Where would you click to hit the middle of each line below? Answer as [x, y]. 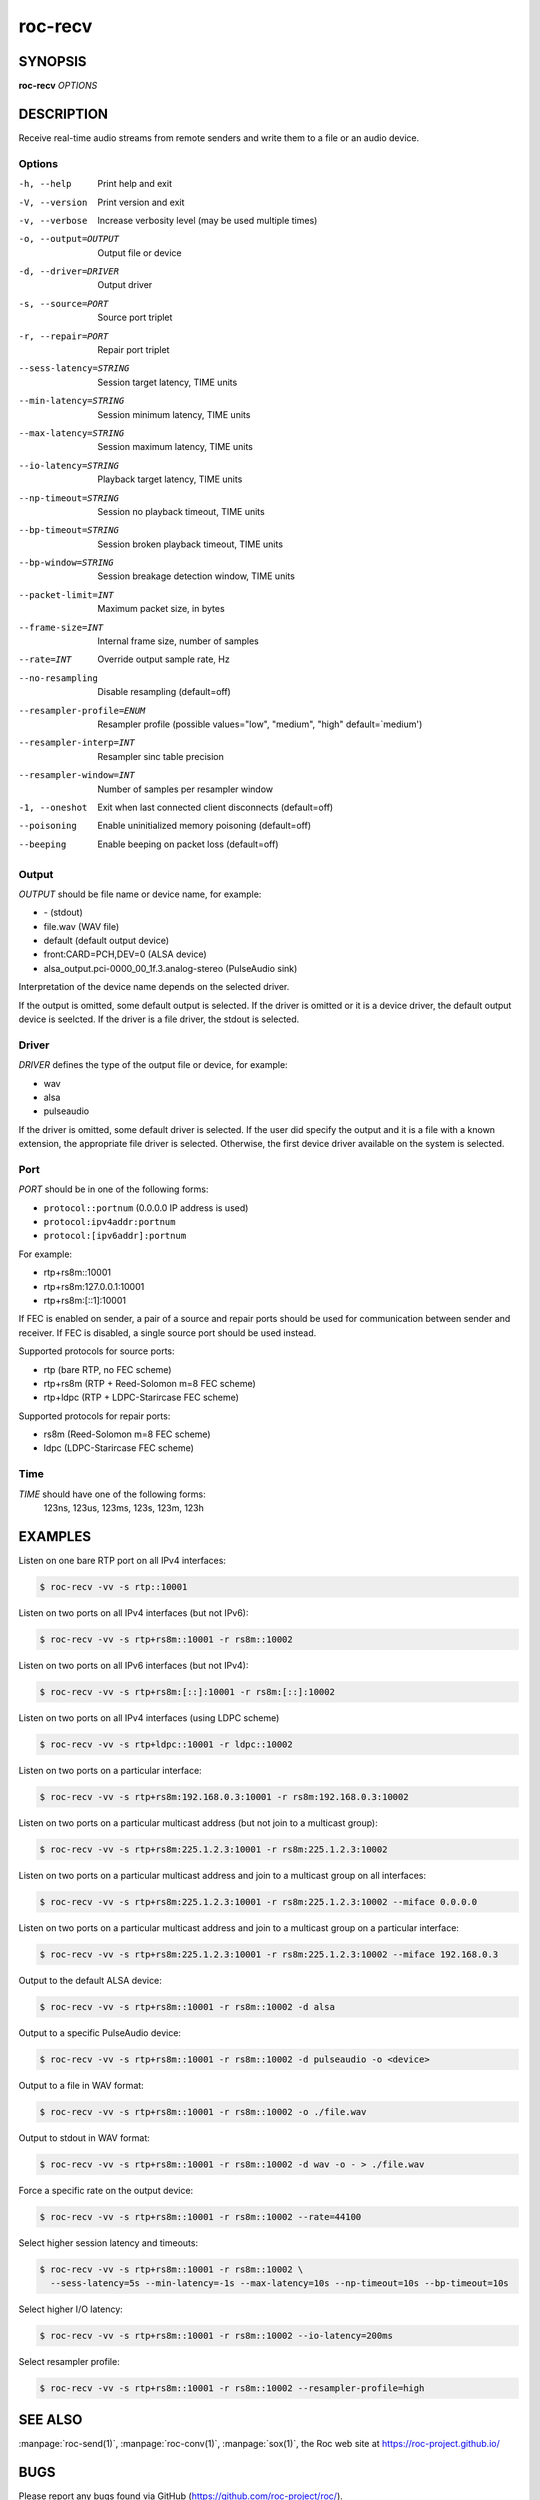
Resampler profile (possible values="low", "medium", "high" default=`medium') [260, 724]
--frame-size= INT [61, 627]
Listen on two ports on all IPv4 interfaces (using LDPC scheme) [149, 1717]
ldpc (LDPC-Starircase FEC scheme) [119, 1448]
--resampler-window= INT [76, 775]
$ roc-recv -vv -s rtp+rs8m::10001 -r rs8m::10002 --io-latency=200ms [216, 2335]
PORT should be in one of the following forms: [113, 1189]
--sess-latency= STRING [74, 368]
